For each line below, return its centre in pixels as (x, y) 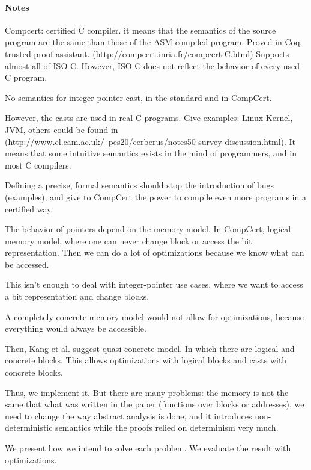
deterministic (29, 428)
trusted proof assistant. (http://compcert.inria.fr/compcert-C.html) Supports (147, 53)
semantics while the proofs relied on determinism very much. (167, 428)
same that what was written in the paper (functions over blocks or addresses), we (155, 404)
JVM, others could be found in (62, 129)
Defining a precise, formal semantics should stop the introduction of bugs (140, 185)
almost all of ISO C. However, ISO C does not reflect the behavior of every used (152, 65)
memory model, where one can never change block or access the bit (128, 240)
